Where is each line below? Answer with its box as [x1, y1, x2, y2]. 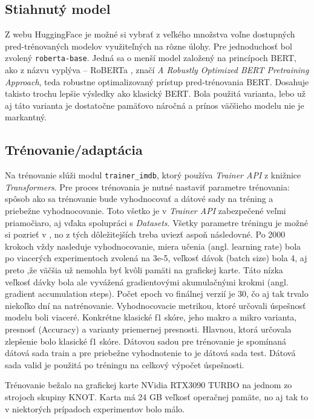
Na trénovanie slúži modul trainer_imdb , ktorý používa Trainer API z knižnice [5, 169, 301, 181]
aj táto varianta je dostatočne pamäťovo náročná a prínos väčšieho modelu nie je [5, 99, 304, 111]
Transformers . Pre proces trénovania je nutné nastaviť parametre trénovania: [5, 180, 290, 193]
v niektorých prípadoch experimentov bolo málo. [5, 402, 185, 415]
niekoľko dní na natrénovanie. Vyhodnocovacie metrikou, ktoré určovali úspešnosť [5, 299, 306, 311]
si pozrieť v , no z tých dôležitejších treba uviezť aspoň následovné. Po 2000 [5, 228, 286, 241]
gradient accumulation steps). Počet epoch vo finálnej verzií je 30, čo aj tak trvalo [5, 287, 309, 300]
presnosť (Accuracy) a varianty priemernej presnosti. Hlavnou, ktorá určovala [5, 323, 292, 335]
